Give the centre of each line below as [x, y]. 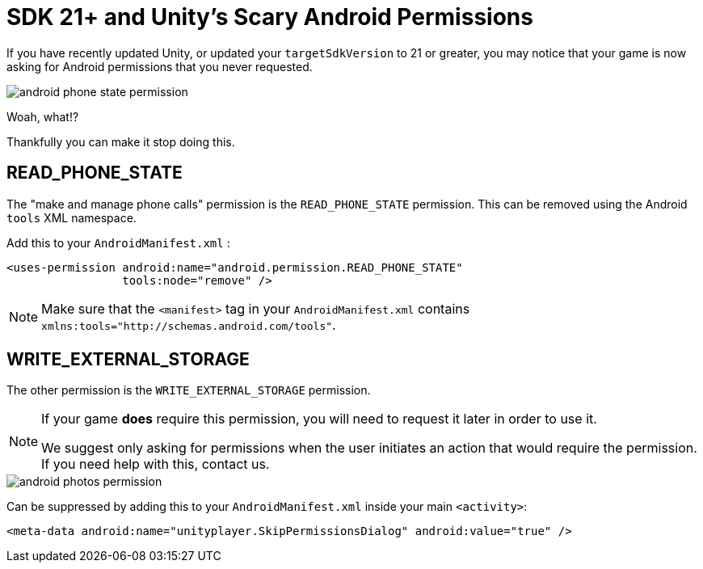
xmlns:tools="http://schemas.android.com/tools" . [189, 325]
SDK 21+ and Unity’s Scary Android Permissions [270, 17]
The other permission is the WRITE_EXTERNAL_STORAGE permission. [189, 390]
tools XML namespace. [72, 217]
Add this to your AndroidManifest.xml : [118, 242]
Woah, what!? [43, 116]
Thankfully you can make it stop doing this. [121, 141]
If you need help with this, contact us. [156, 464]
